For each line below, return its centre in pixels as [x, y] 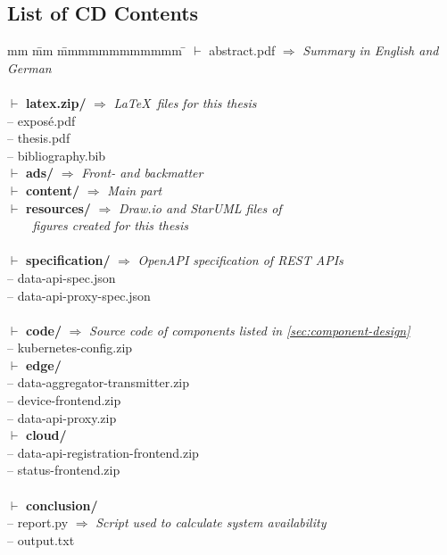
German [29, 67]
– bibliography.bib [57, 155]
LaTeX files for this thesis [185, 102]
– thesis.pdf [39, 138]
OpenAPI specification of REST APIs [240, 260]
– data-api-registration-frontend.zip [103, 452]
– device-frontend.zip [64, 400]
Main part [135, 190]
